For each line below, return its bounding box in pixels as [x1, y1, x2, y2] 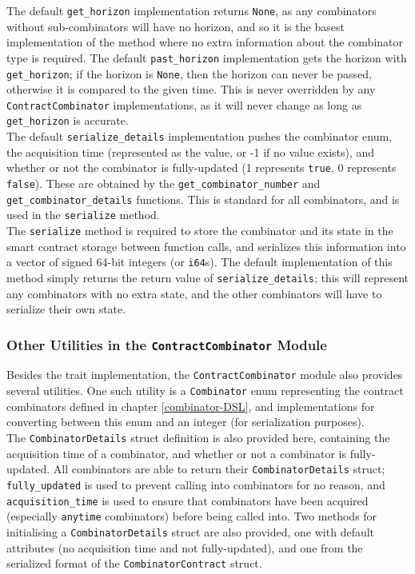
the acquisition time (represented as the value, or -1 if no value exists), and [6, 143, 375, 160]
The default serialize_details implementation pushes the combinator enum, [6, 128, 393, 145]
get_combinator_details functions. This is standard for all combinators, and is [6, 190, 400, 207]
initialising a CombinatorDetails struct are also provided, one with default [6, 523, 375, 540]
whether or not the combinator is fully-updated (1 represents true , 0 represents [6, 159, 397, 176]
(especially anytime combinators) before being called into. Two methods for [6, 508, 377, 524]
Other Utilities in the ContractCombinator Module [6, 334, 327, 354]
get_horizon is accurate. [6, 112, 129, 129]
